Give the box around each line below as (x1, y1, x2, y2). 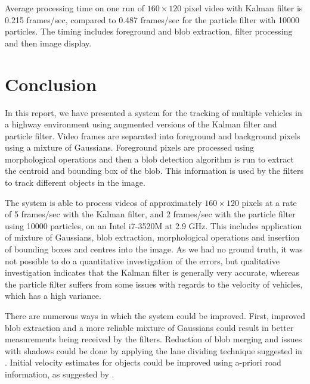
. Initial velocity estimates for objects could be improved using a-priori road (5, 356, 281, 369)
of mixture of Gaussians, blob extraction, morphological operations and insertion (5, 231, 300, 243)
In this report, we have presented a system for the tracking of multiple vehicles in (5, 106, 302, 118)
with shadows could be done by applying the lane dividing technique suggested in (5, 344, 302, 357)
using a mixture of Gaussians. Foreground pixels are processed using (5, 141, 255, 154)
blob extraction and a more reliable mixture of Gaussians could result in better (5, 321, 294, 333)
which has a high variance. (5, 289, 101, 302)
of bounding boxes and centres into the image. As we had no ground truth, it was (5, 243, 303, 255)
